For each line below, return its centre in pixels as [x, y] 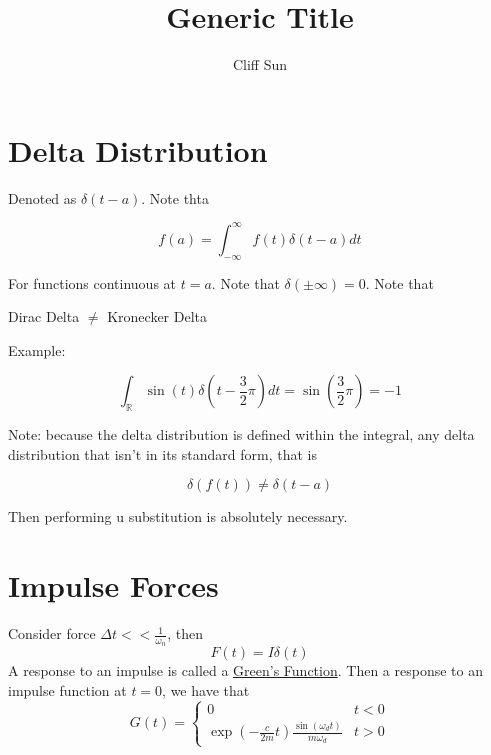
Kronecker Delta [157, 316]
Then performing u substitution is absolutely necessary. [178, 516]
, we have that [206, 689]
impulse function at [67, 689]
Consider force [52, 633]
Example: [37, 349]
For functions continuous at [92, 282]
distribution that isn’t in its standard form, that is [162, 453]
